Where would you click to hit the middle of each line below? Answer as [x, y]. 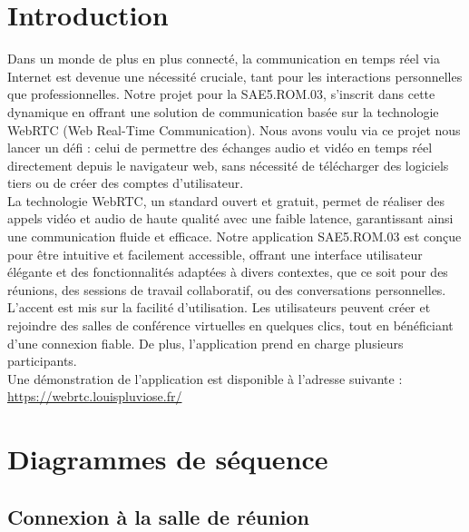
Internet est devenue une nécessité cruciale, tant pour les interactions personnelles [235, 76]
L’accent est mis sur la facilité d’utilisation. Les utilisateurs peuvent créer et [219, 307]
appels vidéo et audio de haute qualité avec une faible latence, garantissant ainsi [230, 218]
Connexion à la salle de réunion [159, 516]
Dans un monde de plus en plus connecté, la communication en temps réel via [224, 59]
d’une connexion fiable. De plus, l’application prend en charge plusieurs [205, 343]
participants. [42, 361]
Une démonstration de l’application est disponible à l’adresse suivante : [205, 378]
